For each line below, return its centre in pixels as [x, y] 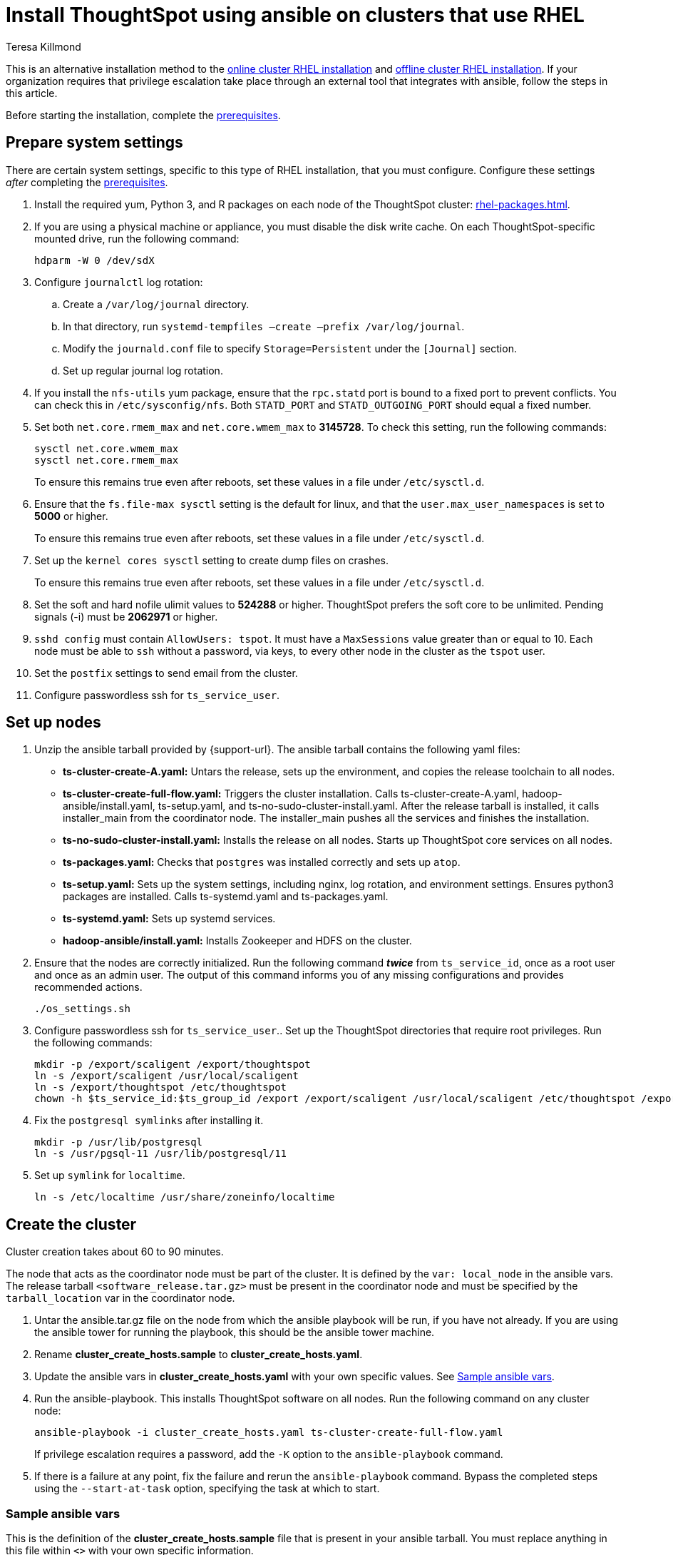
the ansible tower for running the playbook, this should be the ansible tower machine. [235, 1332]
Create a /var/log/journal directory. [156, 304]
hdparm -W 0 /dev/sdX [94, 260]
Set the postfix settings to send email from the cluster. [166, 673]
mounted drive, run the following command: [137, 238]
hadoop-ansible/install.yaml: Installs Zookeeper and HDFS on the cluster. [237, 941]
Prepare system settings [94, 143]
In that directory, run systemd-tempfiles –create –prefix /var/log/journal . [264, 326]
